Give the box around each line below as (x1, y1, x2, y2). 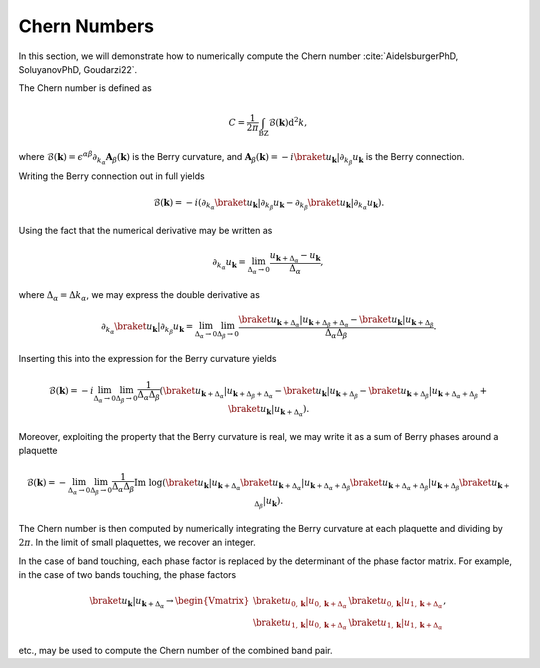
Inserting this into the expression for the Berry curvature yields (18, 353, 277, 365)
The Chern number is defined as (18, 82, 152, 94)
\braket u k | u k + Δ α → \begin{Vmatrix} (89, 595, 250, 610)
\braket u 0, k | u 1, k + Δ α (348, 595, 443, 610)
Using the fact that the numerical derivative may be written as (18, 224, 273, 236)
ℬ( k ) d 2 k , (268, 115, 308, 128)
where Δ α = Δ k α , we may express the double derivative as (18, 288, 260, 303)
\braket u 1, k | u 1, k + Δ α (348, 616, 443, 632)
